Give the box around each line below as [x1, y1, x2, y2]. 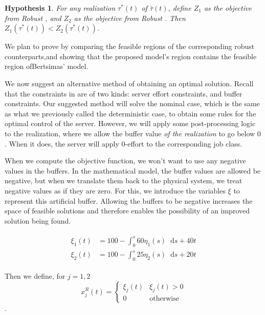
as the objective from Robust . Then [74, 12, 186, 23]
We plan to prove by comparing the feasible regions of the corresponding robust [5, 41, 255, 52]
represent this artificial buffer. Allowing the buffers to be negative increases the [5, 195, 253, 206]
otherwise [149, 295, 179, 303]
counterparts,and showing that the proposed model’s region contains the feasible [5, 51, 257, 61]
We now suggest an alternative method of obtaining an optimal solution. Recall [5, 78, 254, 88]
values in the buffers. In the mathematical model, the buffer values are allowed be [5, 165, 261, 176]
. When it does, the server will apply [5, 138, 119, 149]
